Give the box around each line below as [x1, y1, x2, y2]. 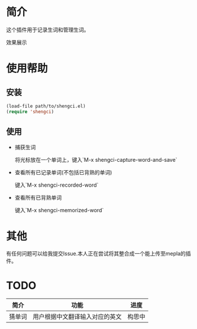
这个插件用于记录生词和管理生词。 [6, 26, 89, 33]
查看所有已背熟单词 [14, 194, 62, 201]
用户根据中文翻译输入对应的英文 [33, 312, 122, 321]
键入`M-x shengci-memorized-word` [14, 206, 104, 213]
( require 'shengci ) [6, 108, 54, 114]
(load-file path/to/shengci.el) [6, 103, 86, 109]
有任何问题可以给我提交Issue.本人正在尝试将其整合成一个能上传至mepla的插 [6, 250, 191, 257]
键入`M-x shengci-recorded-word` [14, 181, 99, 189]
